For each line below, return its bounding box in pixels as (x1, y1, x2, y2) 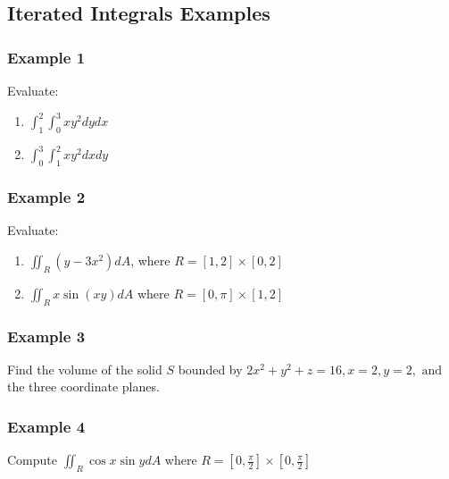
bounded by (178, 359, 243, 378)
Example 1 (7, 46, 86, 68)
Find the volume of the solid (7, 359, 162, 378)
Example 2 (7, 186, 86, 208)
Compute (7, 450, 57, 469)
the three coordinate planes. (7, 377, 160, 396)
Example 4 (7, 415, 86, 437)
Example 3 (7, 324, 86, 347)
